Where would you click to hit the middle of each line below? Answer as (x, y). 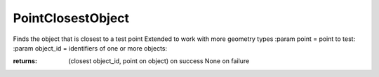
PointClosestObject (71, 18)
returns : (25, 61)
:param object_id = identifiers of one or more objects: (90, 48)
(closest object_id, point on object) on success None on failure (159, 61)
